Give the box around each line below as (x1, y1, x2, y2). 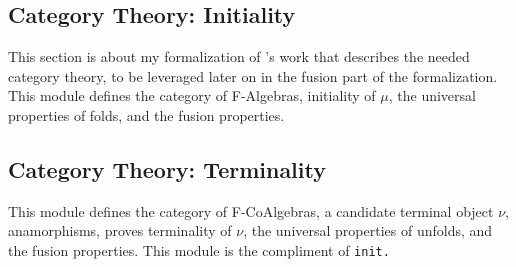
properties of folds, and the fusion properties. (8, 104, 285, 125)
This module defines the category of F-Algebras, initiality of (8, 85, 376, 106)
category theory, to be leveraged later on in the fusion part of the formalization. (8, 65, 498, 86)
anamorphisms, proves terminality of (8, 220, 232, 241)
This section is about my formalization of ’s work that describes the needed (8, 46, 470, 67)
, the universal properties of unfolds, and (243, 220, 493, 241)
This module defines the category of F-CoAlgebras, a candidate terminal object (8, 200, 494, 221)
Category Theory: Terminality (8, 153, 326, 184)
